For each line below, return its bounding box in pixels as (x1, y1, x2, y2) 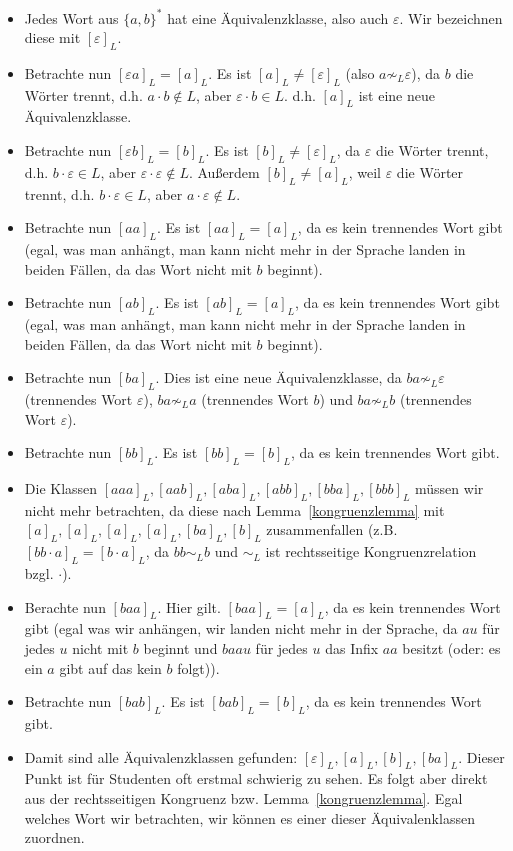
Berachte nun (24, 596, 106, 617)
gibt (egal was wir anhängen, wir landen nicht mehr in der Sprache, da (24, 618, 458, 639)
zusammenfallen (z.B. (266, 519, 398, 540)
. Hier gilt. (157, 596, 221, 617)
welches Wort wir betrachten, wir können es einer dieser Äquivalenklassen (24, 807, 475, 828)
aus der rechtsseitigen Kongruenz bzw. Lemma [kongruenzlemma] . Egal (24, 787, 463, 808)
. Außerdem (188, 161, 260, 182)
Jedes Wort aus (24, 7, 119, 28)
